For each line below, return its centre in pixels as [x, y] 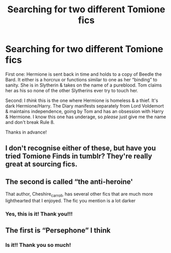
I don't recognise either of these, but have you [81, 148]
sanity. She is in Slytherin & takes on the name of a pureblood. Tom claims [84, 85]
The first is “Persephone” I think [58, 231]
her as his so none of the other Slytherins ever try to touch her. [72, 90]
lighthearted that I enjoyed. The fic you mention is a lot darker [71, 200]
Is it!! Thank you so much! [38, 245]
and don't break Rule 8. [30, 122]
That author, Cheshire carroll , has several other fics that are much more [79, 195]
